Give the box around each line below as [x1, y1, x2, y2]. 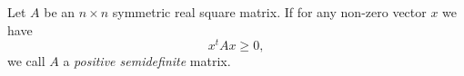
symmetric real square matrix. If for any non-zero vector [112, 3, 427, 21]
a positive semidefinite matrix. [63, 52, 231, 71]
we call [7, 52, 45, 71]
